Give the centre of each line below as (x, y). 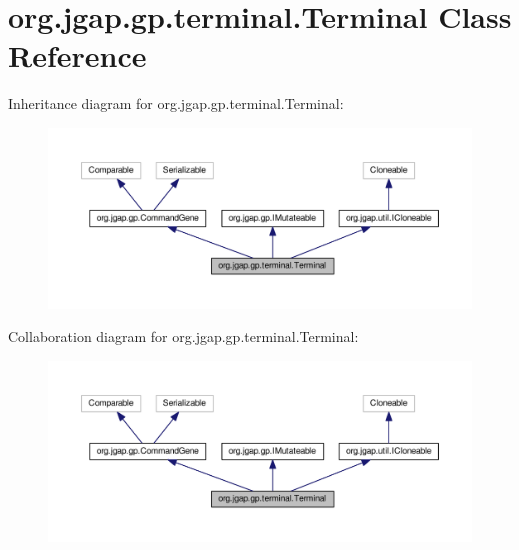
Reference (77, 55)
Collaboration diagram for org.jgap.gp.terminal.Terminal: (183, 336)
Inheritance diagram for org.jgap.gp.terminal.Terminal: (176, 103)
